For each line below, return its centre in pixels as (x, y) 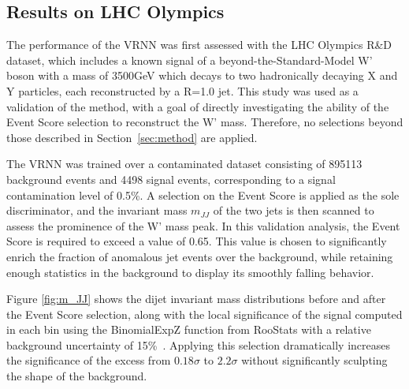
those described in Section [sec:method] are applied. (132, 137)
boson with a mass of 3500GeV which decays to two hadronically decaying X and (202, 75)
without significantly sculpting (314, 360)
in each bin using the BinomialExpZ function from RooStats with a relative (189, 329)
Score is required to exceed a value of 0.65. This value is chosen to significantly (197, 241)
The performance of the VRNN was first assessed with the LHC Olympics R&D (199, 45)
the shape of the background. (77, 376)
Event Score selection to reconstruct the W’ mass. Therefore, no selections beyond (205, 122)
